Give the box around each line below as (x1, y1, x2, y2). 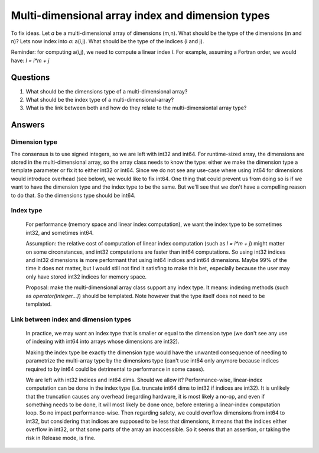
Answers (11, 120, 45, 130)
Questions (11, 72, 50, 82)
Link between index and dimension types (11, 315, 132, 323)
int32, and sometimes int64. (25, 229, 94, 236)
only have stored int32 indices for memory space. (25, 273, 147, 280)
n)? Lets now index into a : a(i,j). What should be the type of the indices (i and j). (11, 37, 204, 44)
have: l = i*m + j (11, 57, 50, 64)
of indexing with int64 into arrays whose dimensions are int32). (25, 338, 180, 345)
